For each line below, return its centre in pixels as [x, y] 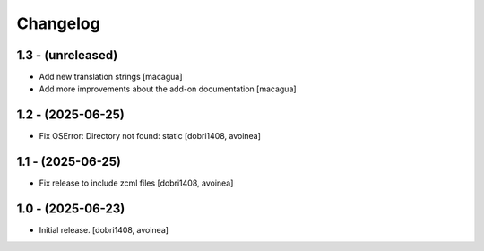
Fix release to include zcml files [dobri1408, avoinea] [136, 183]
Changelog [58, 23]
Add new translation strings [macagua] [111, 77]
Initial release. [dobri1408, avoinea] [104, 230]
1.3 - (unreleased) [67, 55]
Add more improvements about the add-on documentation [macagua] [168, 89]
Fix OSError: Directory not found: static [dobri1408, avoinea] [150, 136]
